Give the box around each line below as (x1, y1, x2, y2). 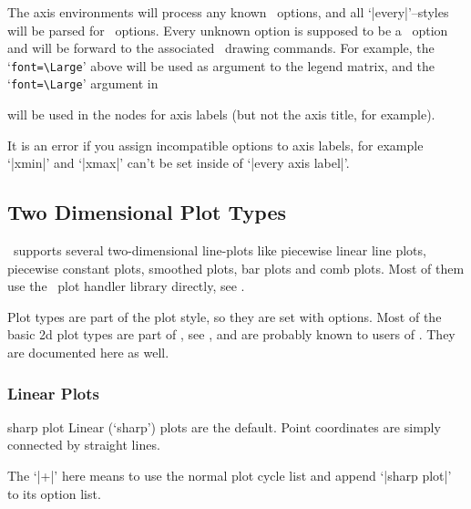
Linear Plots (7, 381, 100, 404)
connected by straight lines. (7, 435, 160, 454)
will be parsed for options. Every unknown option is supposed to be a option (7, 20, 448, 39)
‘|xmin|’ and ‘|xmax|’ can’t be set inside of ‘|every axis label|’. (7, 153, 350, 172)
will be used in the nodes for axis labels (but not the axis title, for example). (7, 105, 435, 124)
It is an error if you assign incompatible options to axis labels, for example (7, 135, 424, 154)
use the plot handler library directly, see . (7, 276, 245, 296)
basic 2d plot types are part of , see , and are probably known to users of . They (7, 325, 456, 344)
